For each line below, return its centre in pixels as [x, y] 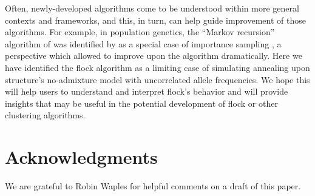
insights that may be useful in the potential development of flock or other [141, 103]
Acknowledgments [81, 157]
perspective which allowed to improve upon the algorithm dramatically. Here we [154, 56]
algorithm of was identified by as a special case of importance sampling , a [143, 43]
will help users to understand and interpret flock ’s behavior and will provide [147, 91]
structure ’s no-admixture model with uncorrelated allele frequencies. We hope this [157, 79]
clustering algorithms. [45, 115]
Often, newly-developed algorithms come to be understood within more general [152, 8]
